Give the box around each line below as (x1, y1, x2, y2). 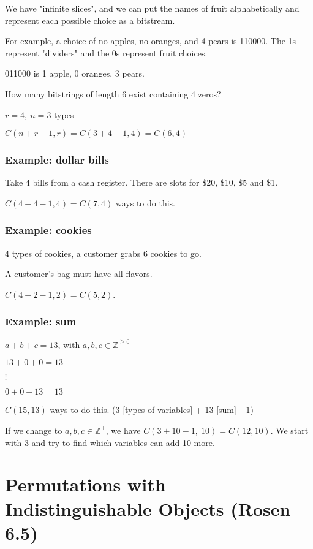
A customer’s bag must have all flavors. (5, 267, 153, 280)
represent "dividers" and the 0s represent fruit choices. (5, 46, 208, 59)
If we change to (5, 423, 62, 436)
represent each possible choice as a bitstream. (5, 13, 175, 26)
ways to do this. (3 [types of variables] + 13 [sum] (50, 403, 236, 416)
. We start (270, 423, 309, 436)
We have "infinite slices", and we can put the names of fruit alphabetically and (5, 2, 300, 14)
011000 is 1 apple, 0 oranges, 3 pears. (5, 67, 145, 80)
